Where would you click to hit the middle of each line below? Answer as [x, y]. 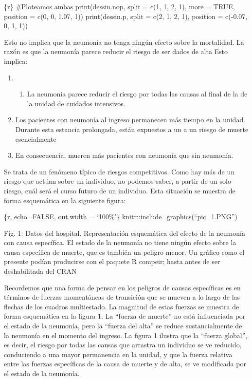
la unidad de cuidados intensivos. [76, 103]
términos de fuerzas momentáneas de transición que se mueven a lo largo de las [122, 297]
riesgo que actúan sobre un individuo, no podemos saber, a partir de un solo [117, 181]
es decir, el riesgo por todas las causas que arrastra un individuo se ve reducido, [123, 345]
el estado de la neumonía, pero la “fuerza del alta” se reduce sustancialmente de [123, 326]
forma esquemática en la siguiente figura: [65, 200]
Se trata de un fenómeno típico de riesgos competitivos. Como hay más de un [119, 171]
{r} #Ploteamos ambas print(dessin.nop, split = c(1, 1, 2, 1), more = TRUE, [119, 6]
